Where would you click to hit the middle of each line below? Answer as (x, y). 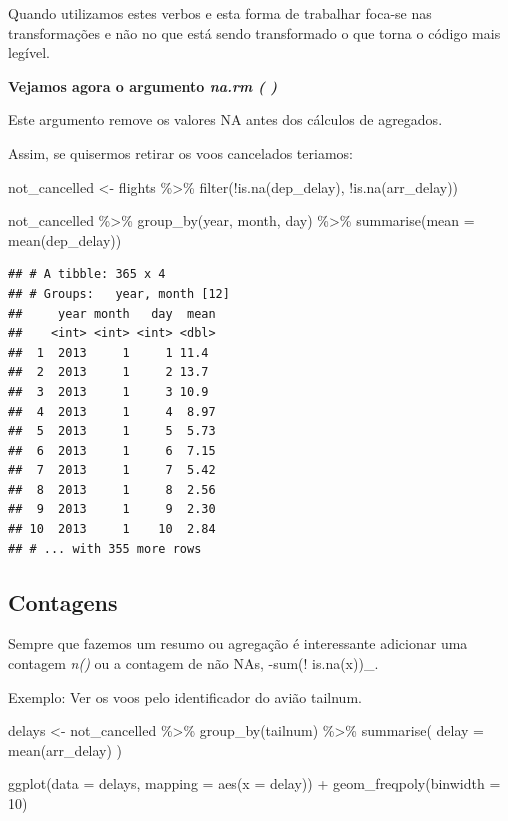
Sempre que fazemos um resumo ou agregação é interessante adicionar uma (238, 643)
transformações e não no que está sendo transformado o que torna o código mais (254, 32)
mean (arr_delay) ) (65, 749)
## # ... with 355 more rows (105, 548)
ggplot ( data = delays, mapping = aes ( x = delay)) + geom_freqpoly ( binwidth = (254, 783)
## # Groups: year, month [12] (119, 293)
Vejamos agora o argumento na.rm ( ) (143, 85)
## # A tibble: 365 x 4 (87, 274)
